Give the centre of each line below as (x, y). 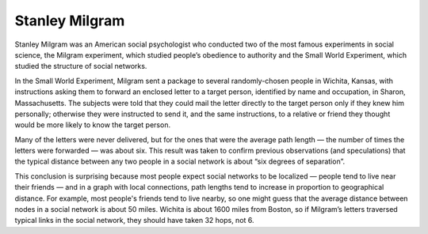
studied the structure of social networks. (81, 66)
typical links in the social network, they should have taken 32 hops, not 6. (134, 221)
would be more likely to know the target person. (92, 125)
